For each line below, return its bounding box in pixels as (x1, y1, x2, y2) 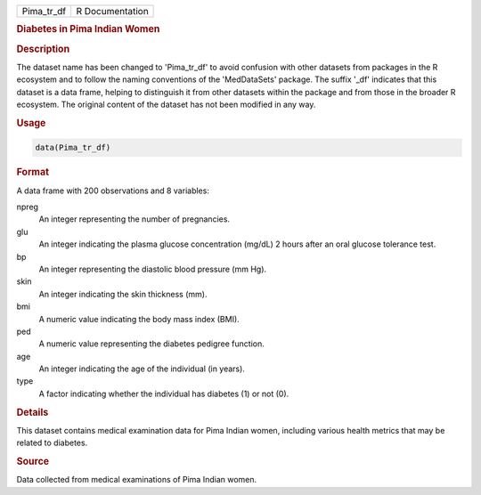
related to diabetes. (16, 437, 88, 449)
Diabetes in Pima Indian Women (16, 23, 160, 36)
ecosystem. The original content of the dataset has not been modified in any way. (16, 99, 316, 110)
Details (16, 406, 49, 418)
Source (16, 455, 50, 467)
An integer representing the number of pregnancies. (38, 214, 231, 224)
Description (16, 43, 70, 55)
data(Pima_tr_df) (35, 142, 111, 153)
